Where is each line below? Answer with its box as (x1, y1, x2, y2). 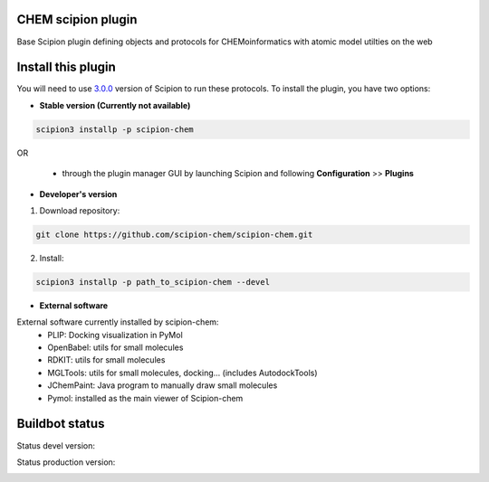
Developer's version (39, 188, 118, 199)
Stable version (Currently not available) (39, 99, 191, 110)
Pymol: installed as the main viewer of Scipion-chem (47, 392, 244, 403)
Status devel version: (16, 439, 95, 451)
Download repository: (39, 204, 120, 216)
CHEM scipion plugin (16, 12, 138, 27)
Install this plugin (16, 60, 117, 75)
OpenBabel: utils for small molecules (47, 342, 184, 353)
